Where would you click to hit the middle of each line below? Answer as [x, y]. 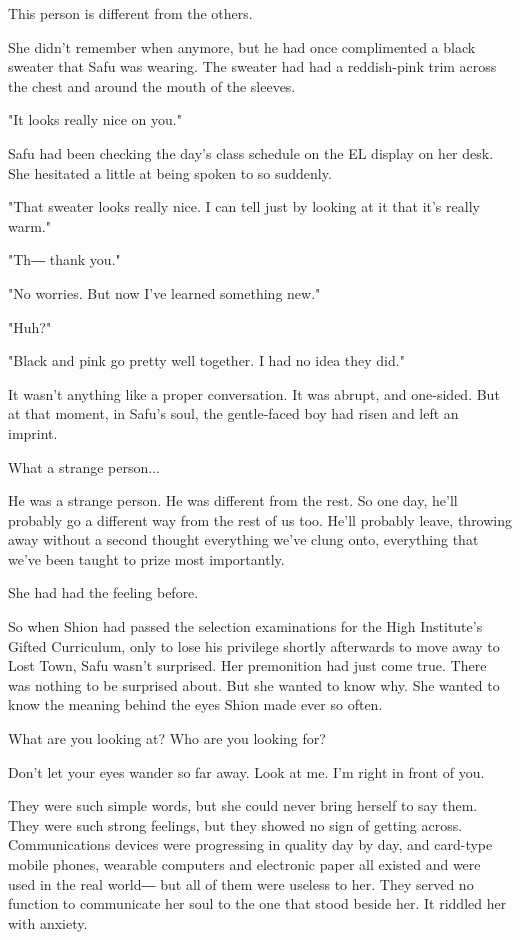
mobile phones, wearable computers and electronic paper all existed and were [244, 864]
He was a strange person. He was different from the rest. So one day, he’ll [233, 500]
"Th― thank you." [64, 259]
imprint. [33, 432]
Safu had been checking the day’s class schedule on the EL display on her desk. [251, 152]
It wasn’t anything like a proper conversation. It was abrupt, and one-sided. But [254, 393]
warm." [29, 225]
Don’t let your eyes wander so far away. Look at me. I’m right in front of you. [246, 771]
